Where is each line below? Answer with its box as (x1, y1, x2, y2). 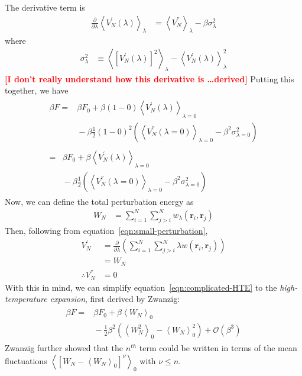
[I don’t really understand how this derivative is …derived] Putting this (5, 72, 294, 85)
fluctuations (5, 354, 47, 367)
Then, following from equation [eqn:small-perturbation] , (5, 224, 208, 236)
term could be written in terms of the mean (139, 341, 297, 353)
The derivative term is (5, 1, 85, 13)
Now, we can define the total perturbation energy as (5, 195, 194, 207)
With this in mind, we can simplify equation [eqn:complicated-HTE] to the (5, 281, 277, 293)
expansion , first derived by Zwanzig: (50, 293, 180, 305)
